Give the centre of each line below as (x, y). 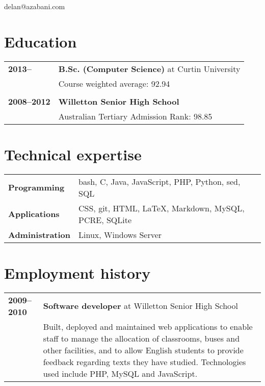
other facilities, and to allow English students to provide (143, 350)
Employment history (77, 273)
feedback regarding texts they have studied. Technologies (144, 361)
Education (41, 41)
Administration (39, 234)
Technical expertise (73, 154)
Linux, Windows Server (120, 234)
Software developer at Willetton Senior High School (141, 306)
